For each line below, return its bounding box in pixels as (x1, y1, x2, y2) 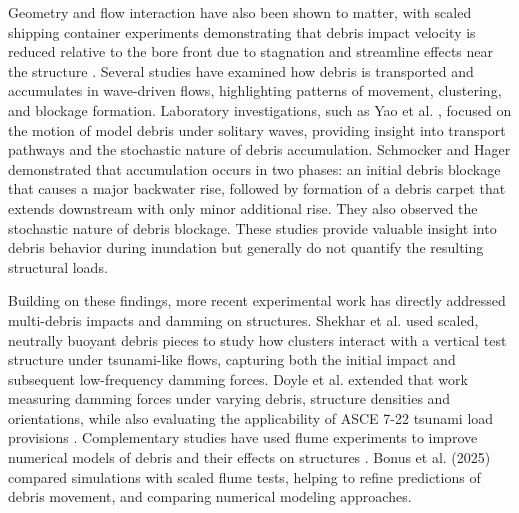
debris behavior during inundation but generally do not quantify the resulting (8, 237, 484, 258)
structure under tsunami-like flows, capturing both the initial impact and (8, 349, 456, 370)
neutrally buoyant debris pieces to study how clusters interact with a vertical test (8, 329, 507, 350)
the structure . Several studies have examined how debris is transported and (8, 60, 474, 81)
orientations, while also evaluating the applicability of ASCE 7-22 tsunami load (8, 407, 494, 428)
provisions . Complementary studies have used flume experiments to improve (8, 427, 478, 448)
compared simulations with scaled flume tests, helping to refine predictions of (8, 466, 481, 487)
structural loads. (8, 256, 108, 277)
